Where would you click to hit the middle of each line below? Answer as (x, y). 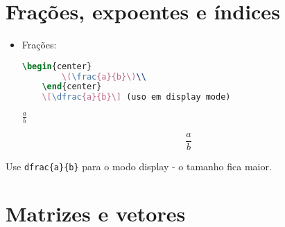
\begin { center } (57, 66)
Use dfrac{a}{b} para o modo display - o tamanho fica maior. (139, 166)
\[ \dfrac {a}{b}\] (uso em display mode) (136, 97)
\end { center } (72, 87)
